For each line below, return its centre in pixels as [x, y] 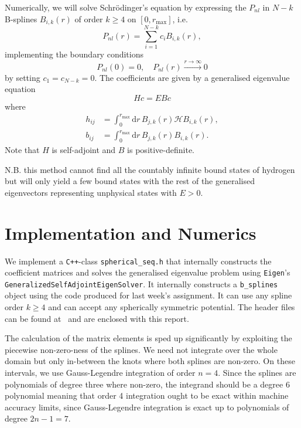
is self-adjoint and [84, 150]
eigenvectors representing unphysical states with [91, 192]
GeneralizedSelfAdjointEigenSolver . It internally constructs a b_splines [141, 283]
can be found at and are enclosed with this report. [97, 318]
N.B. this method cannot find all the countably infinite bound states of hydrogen [150, 169]
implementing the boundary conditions [74, 54]
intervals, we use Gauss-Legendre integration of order [100, 373]
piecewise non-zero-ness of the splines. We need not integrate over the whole [141, 349]
